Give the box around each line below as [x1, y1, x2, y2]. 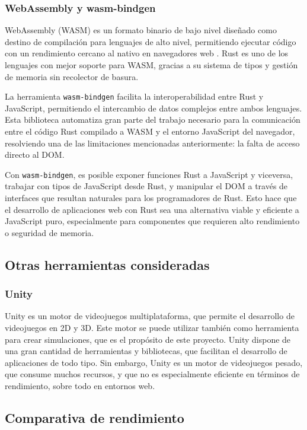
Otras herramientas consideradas [5, 255, 210, 273]
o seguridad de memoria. [5, 226, 94, 238]
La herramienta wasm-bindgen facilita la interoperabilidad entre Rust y [5, 90, 264, 103]
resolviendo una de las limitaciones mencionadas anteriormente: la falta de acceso [5, 136, 300, 149]
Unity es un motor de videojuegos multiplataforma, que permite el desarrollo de [5, 310, 295, 322]
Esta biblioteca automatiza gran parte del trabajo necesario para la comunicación [5, 113, 300, 126]
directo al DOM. [5, 148, 65, 161]
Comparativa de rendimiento [5, 408, 184, 426]
